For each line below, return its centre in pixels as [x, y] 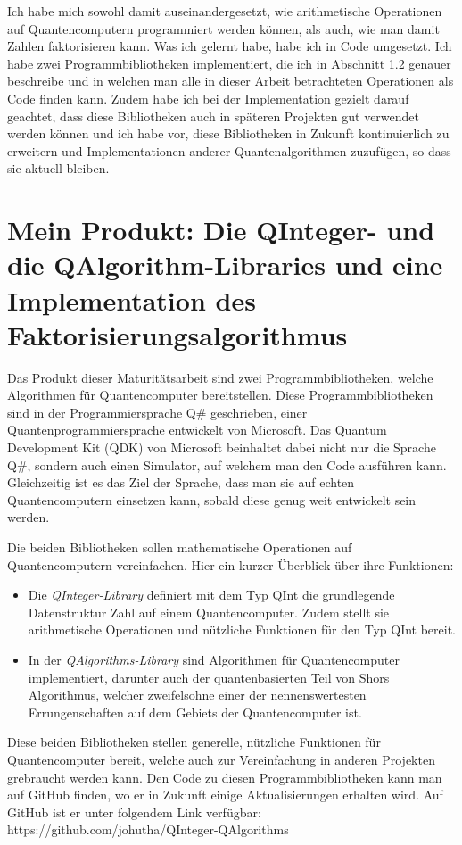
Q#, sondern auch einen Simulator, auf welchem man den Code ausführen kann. [227, 464]
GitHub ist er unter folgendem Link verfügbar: [134, 812]
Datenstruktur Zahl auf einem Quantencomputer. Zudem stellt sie [209, 612]
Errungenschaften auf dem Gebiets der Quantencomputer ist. [195, 712]
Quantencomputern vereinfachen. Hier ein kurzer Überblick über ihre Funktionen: [231, 564]
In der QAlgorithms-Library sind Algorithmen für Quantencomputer [214, 659]
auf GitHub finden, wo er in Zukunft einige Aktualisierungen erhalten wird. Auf [225, 795]
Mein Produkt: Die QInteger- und [221, 230]
